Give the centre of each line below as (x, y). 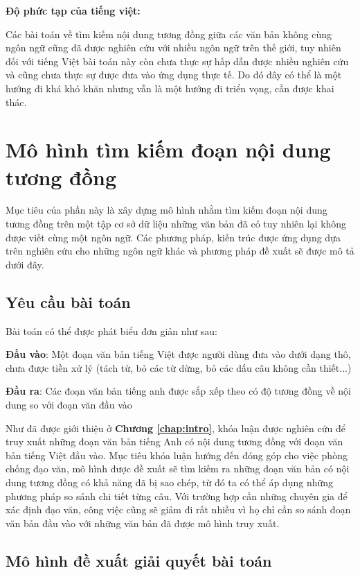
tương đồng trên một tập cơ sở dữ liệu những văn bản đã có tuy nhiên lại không (176, 224)
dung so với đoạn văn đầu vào (69, 405)
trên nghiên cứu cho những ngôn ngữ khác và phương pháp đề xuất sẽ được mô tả (180, 251)
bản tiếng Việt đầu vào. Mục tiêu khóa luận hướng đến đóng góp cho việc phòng (177, 455)
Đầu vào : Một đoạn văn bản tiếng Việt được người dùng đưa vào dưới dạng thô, (178, 354)
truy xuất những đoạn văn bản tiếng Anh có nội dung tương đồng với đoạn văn (174, 441)
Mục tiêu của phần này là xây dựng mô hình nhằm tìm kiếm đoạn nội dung (166, 210)
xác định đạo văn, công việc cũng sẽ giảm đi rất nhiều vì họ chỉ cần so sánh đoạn (178, 509)
